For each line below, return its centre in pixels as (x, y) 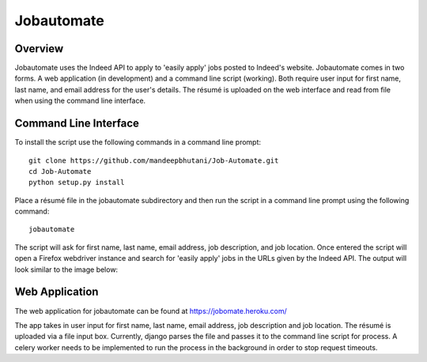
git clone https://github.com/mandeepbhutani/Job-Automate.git (154, 160)
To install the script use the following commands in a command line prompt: (138, 142)
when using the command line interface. (80, 101)
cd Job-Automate (60, 171)
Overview (39, 49)
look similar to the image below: (66, 270)
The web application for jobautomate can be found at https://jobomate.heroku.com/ (151, 311)
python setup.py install (77, 183)
